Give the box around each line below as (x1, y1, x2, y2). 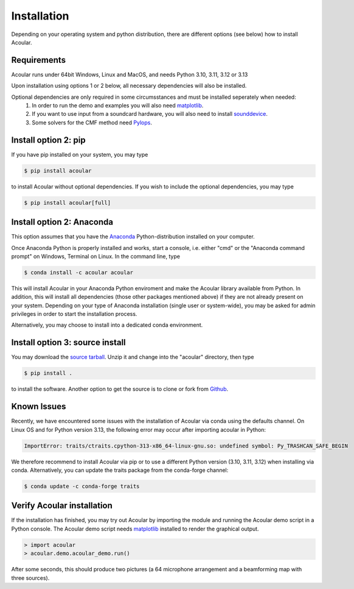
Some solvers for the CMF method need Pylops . (32, 119, 152, 126)
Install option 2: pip (11, 135, 86, 145)
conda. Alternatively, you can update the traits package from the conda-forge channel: (11, 466, 229, 474)
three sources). (11, 574, 50, 582)
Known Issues (11, 401, 66, 412)
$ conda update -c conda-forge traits (24, 482, 140, 490)
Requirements (11, 55, 66, 65)
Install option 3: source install (11, 337, 126, 348)
